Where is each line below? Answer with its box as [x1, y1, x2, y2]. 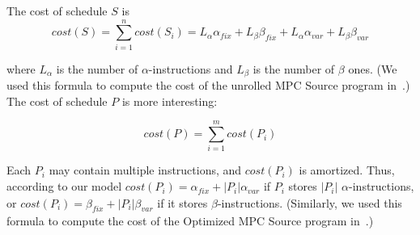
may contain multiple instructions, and [49, 162, 242, 178]
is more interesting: [121, 92, 218, 109]
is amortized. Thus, [299, 162, 395, 178]
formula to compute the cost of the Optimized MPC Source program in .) [6, 212, 374, 229]
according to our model [6, 178, 122, 195]
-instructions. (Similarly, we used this [217, 194, 402, 211]
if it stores [157, 194, 208, 211]
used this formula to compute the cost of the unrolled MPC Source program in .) [6, 77, 410, 94]
